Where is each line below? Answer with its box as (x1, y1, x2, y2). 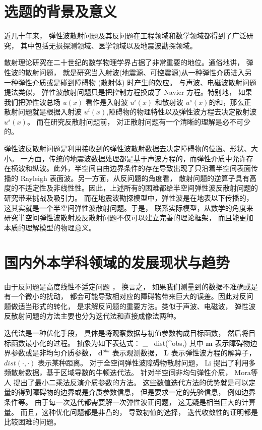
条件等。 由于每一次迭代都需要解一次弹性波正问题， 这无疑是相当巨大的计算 (4, 397, 256, 407)
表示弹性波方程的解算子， (171, 347, 256, 358)
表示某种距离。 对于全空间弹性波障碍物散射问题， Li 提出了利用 (37, 357, 249, 367)
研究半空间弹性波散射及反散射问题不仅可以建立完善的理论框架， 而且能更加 (4, 212, 253, 223)
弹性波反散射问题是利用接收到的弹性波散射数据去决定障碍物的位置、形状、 (4, 143, 251, 154)
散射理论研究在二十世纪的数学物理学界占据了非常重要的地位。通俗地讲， (4, 57, 244, 68)
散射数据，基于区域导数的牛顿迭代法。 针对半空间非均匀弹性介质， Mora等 (11, 367, 258, 378)
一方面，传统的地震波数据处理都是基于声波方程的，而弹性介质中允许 (20, 153, 246, 163)
